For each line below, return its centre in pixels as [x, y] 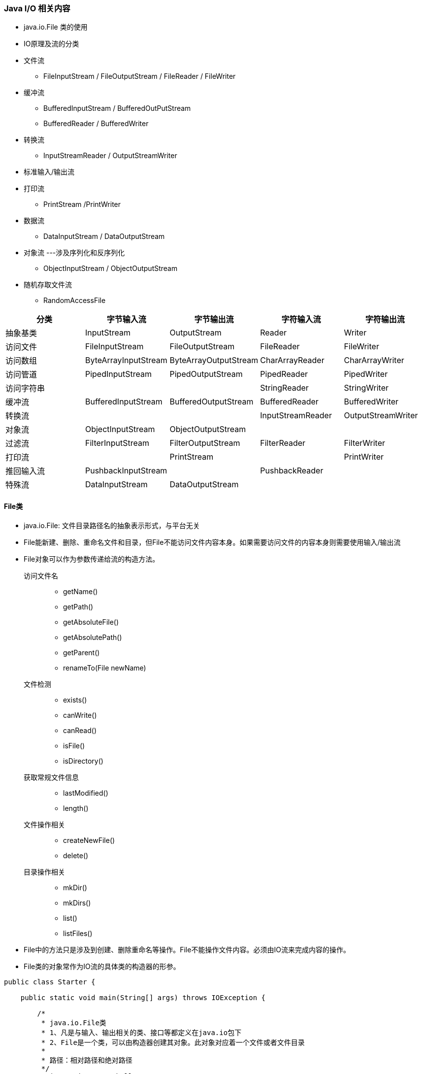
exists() [75, 700]
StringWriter [366, 388]
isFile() [74, 745]
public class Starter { [50, 982]
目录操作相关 [44, 872]
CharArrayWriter [374, 360]
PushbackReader [292, 471]
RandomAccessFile [75, 301]
